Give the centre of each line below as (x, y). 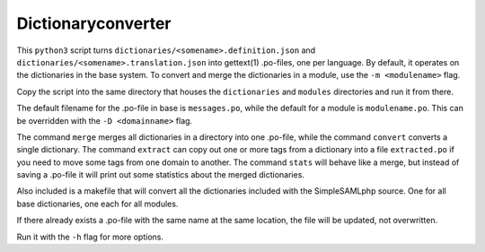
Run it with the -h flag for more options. (90, 237)
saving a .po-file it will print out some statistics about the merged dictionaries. (161, 175)
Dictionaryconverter (94, 23)
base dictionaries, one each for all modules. (97, 204)
